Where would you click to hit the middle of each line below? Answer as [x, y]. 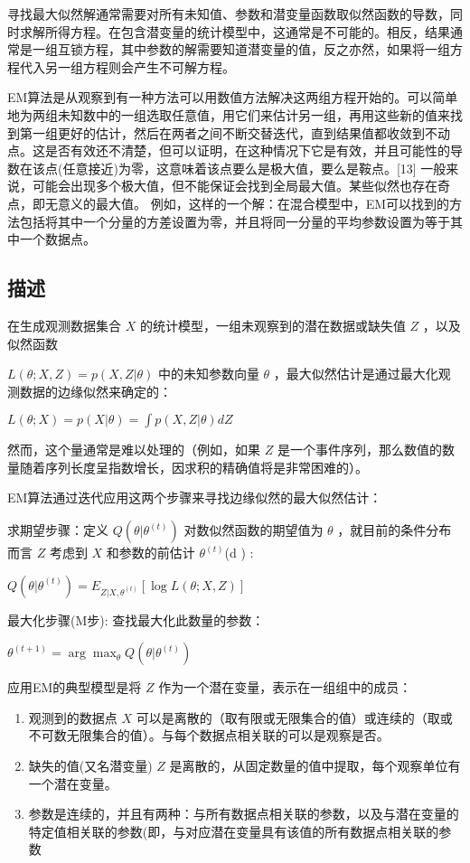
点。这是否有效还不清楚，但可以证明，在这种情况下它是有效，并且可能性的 [229, 150]
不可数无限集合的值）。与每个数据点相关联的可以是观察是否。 [209, 735]
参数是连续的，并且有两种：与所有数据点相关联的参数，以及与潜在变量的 [244, 814]
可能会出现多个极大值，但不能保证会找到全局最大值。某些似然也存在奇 [241, 186]
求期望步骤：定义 [58, 530]
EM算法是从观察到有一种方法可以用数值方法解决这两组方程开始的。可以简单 [233, 97]
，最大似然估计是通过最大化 [356, 374]
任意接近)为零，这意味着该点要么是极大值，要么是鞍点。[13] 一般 [254, 168]
